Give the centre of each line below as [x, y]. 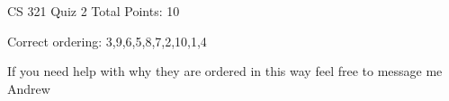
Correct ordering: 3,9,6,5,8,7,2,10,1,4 [107, 41]
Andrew [29, 88]
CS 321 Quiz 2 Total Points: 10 [94, 11]
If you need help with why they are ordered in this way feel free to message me [225, 71]
